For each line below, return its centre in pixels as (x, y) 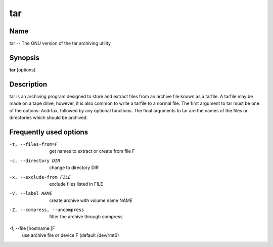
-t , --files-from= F (33, 144)
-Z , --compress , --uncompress (47, 210)
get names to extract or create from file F (92, 151)
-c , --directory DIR (35, 160)
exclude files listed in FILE (76, 184)
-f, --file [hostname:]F (32, 228)
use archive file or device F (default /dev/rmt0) (71, 235)
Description (28, 84)
